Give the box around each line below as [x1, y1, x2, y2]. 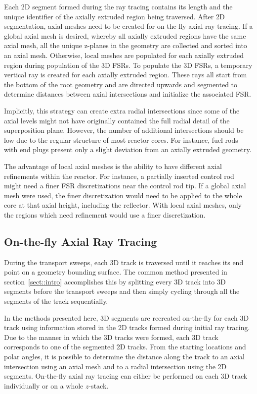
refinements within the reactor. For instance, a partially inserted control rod [4, 170, 234, 181]
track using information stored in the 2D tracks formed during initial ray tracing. [4, 322, 250, 333]
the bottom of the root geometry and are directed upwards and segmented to [4, 79, 238, 89]
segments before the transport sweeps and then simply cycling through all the [4, 286, 240, 296]
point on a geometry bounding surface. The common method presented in [4, 267, 227, 277]
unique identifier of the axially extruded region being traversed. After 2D [4, 11, 225, 21]
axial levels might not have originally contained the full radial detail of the [4, 115, 230, 125]
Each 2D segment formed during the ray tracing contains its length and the [4, 1, 233, 11]
